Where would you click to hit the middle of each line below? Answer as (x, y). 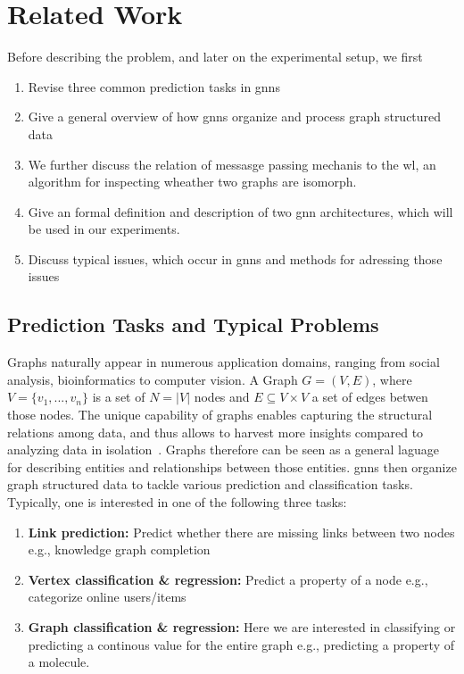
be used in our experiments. (104, 229)
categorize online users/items (107, 597)
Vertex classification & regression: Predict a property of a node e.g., (228, 579)
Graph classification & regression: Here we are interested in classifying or (242, 626)
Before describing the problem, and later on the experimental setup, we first (215, 57)
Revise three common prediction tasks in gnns (154, 86)
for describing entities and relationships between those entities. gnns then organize (232, 466)
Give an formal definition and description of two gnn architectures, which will (240, 211)
